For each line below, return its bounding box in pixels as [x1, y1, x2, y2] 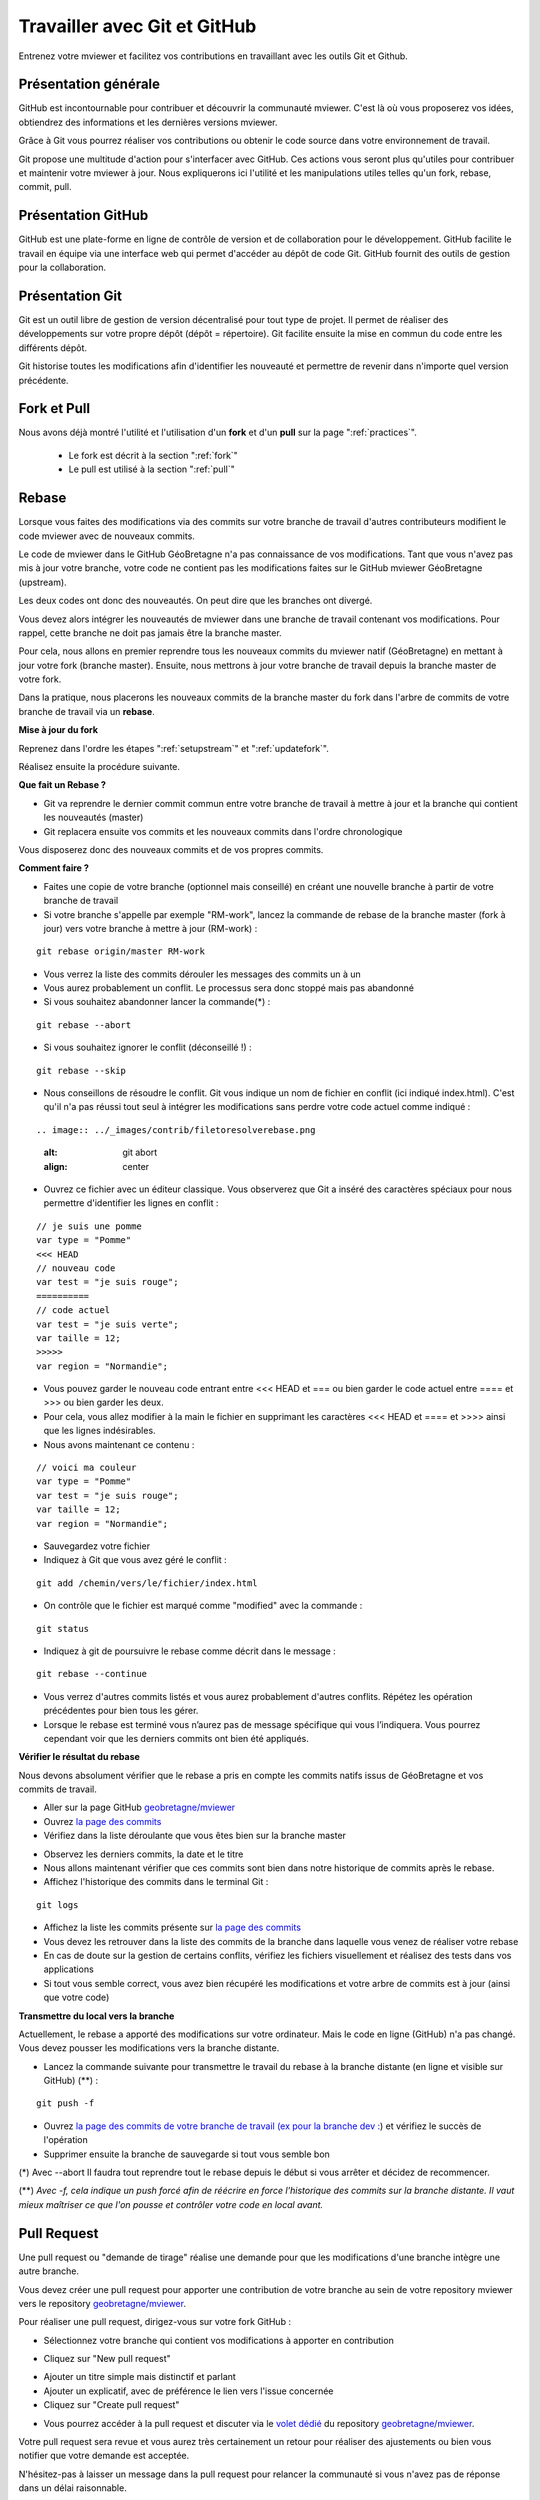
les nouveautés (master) [43, 811, 144, 824]
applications [43, 1963, 94, 1975]
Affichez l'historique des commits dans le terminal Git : [43, 1876, 269, 1888]
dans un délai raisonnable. [18, 2482, 127, 2494]
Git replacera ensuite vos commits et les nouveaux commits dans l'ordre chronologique [43, 825, 403, 837]
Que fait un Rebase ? [18, 779, 107, 791]
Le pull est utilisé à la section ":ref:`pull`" [68, 463, 235, 475]
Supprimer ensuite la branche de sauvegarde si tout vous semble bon [43, 2148, 330, 2160]
